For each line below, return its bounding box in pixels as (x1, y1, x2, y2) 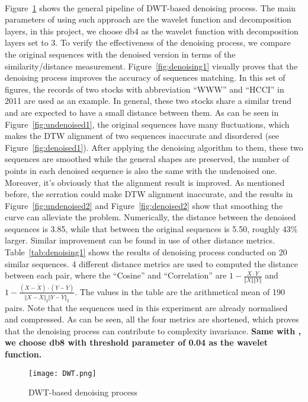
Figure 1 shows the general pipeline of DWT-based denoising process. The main (5, 1, 296, 14)
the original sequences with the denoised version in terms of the (5, 48, 236, 60)
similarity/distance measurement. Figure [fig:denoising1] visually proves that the (5, 59, 298, 72)
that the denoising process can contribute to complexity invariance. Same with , (5, 324, 301, 337)
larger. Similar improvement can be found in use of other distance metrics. (5, 234, 275, 246)
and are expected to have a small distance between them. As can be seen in (5, 106, 279, 118)
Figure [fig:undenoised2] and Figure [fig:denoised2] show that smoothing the (5, 199, 283, 211)
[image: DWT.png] (28, 369, 97, 378)
